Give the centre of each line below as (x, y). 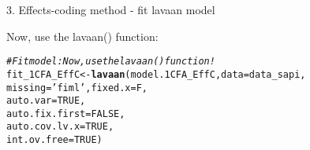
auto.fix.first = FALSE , (66, 113)
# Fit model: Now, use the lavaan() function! (111, 62)
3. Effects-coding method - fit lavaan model (111, 9)
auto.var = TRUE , (46, 101)
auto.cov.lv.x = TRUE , (60, 127)
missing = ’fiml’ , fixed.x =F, (77, 88)
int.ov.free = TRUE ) (54, 140)
